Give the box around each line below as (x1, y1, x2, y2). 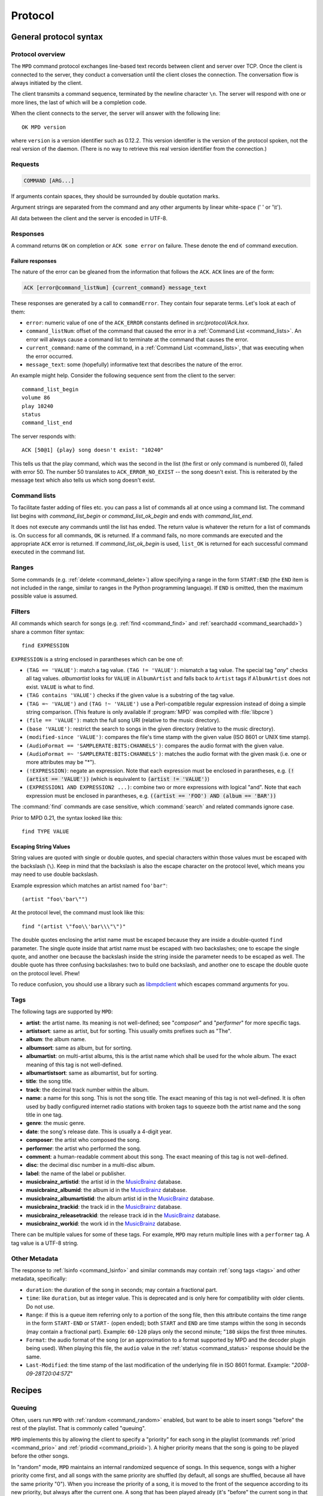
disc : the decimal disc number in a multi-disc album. (26, 1161, 156, 1169)
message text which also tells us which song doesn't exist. (11, 476, 156, 484)
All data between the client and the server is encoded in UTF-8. (11, 214, 167, 221)
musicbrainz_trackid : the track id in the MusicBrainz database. (26, 1203, 182, 1211)
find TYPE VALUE (22, 828, 69, 835)
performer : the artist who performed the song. (26, 1145, 142, 1152)
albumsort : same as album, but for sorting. (26, 1044, 132, 1051)
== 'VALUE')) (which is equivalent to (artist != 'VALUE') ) (51, 776, 210, 783)
